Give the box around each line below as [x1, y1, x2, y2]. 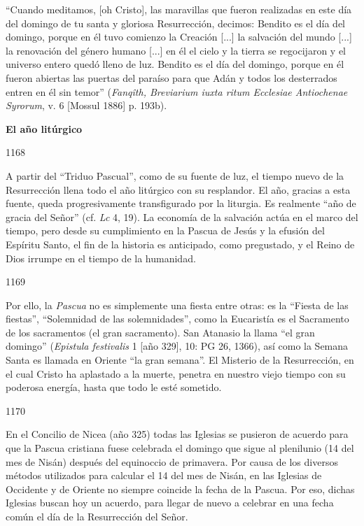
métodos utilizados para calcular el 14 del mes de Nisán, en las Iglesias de [6, 468, 322, 483]
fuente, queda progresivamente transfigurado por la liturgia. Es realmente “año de [6, 196, 356, 211]
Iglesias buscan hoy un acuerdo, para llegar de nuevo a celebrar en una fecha [6, 495, 334, 510]
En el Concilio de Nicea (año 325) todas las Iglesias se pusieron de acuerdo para [6, 427, 349, 441]
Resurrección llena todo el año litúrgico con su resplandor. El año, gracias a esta [6, 182, 351, 197]
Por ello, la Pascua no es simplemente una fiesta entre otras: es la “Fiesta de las [6, 297, 349, 312]
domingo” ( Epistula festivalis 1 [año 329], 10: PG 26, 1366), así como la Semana [6, 339, 349, 353]
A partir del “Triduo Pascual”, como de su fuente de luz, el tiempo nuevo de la [6, 168, 344, 183]
